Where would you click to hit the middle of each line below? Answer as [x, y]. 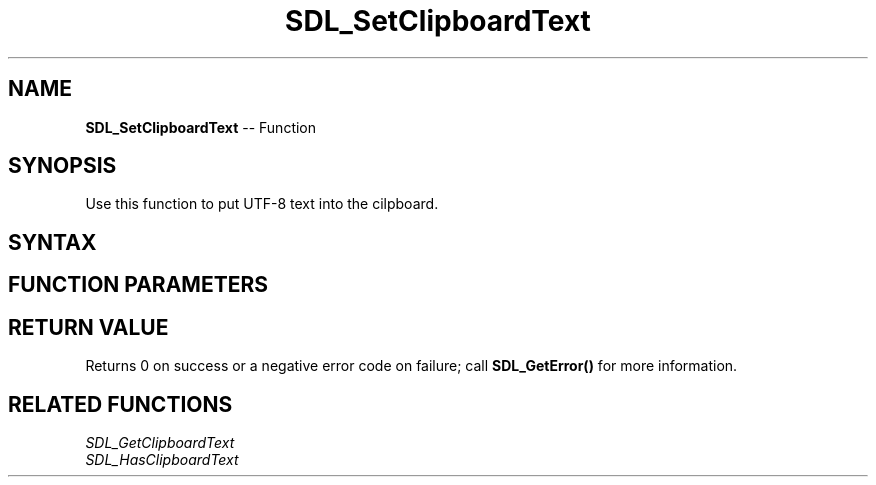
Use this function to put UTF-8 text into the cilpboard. [262, 204]
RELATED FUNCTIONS [120, 404]
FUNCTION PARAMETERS [138, 285]
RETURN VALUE [88, 327]
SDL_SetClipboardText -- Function [201, 127]
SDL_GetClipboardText [160, 442]
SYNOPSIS [62, 166]
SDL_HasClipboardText [162, 459]
